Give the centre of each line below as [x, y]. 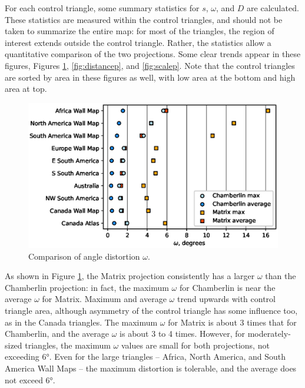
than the [281, 276]
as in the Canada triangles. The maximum [81, 322]
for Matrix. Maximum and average [104, 299]
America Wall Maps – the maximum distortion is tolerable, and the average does [151, 368]
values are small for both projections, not [195, 345]
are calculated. [273, 8]
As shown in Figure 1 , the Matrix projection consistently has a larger [130, 276]
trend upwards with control [226, 299]
